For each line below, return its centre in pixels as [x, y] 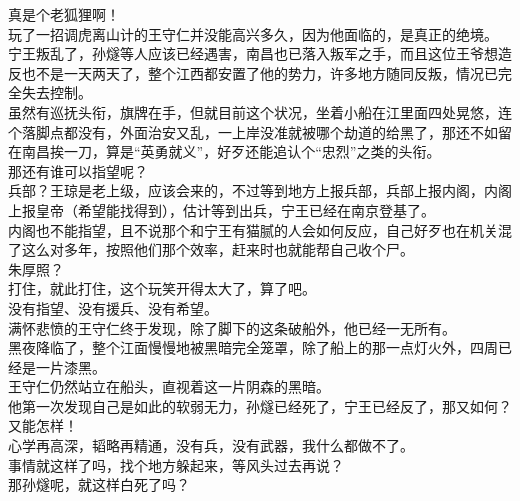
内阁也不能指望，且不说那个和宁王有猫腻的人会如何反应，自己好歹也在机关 [253, 229]
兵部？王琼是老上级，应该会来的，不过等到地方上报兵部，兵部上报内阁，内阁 [260, 190]
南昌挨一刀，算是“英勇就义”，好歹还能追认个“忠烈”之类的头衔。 [231, 151]
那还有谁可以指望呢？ [78, 170]
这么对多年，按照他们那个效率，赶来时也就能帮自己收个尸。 [217, 249]
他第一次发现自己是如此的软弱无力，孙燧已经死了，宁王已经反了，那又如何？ [260, 405]
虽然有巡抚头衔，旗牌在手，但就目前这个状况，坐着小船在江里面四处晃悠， [253, 111]
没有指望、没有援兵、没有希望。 [113, 307]
